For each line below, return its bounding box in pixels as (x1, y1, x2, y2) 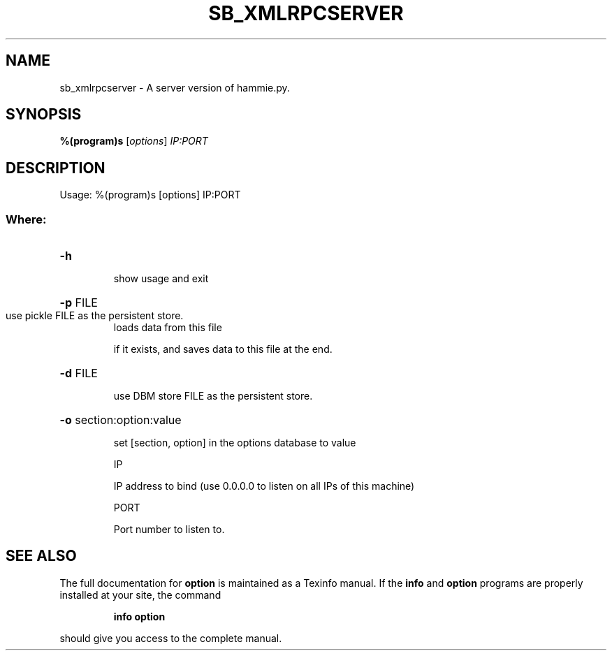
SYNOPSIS (6, 105, 82, 124)
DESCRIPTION (6, 159, 105, 177)
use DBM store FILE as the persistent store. (113, 390, 313, 402)
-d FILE (59, 366, 98, 381)
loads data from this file (113, 321, 222, 334)
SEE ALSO (6, 547, 77, 565)
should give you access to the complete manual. (59, 632, 282, 644)
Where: (6, 212, 47, 226)
